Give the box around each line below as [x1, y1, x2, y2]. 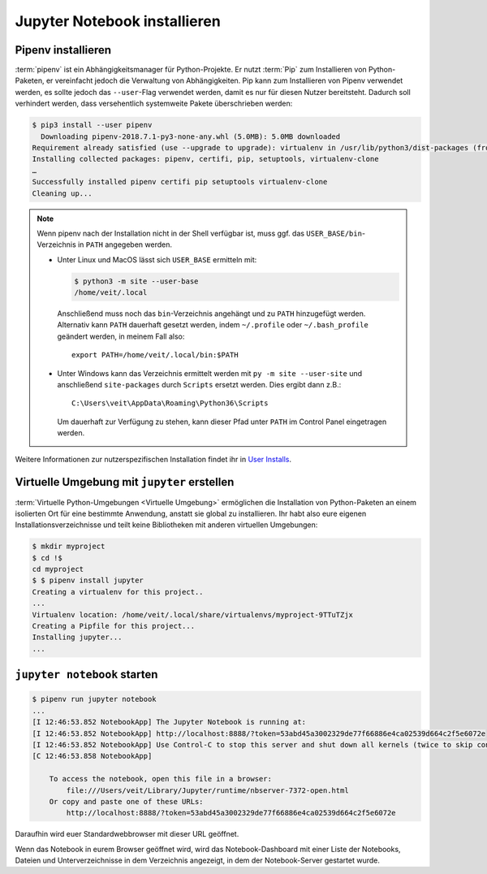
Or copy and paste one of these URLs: [49, 797, 204, 806]
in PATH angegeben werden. [77, 240, 172, 249]
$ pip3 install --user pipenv [32, 120, 153, 130]
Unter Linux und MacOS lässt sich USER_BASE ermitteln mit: [57, 254, 257, 264]
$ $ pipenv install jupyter [32, 576, 144, 585]
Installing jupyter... [32, 633, 123, 642]
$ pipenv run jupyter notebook [32, 694, 157, 704]
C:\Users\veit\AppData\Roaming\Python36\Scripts [71, 399, 269, 408]
